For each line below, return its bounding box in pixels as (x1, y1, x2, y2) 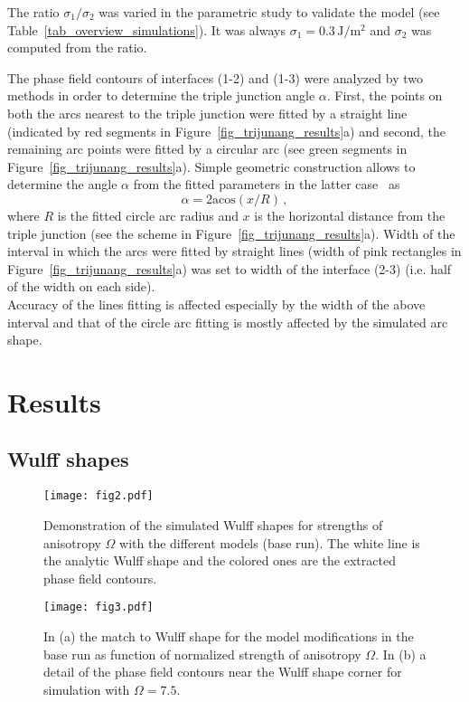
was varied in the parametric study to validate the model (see (98, 3, 440, 21)
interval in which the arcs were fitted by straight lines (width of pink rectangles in (7, 242, 462, 261)
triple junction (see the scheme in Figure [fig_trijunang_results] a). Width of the (7, 223, 455, 242)
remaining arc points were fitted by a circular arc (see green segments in (7, 139, 408, 158)
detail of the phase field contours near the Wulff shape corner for (43, 662, 402, 681)
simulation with (43, 679, 130, 698)
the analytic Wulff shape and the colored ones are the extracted (43, 551, 396, 570)
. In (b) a (375, 644, 427, 663)
